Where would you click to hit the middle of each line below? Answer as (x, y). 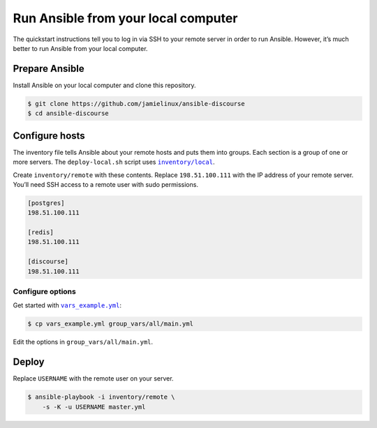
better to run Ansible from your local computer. (80, 48)
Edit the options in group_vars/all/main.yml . (83, 342)
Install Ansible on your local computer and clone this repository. (104, 85)
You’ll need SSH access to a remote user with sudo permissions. (106, 184)
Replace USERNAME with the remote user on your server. (93, 379)
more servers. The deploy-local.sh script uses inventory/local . (114, 162)
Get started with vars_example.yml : (67, 305)
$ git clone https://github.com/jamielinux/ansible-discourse (136, 104)
